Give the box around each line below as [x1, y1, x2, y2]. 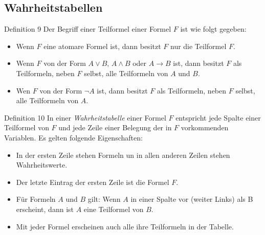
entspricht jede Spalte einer [175, 112, 261, 123]
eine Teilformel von [83, 203, 144, 214]
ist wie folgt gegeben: [180, 24, 247, 34]
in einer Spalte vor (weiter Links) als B [130, 194, 253, 204]
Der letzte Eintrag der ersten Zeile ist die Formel [16, 176, 169, 187]
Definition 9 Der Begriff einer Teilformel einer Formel [4, 24, 171, 34]
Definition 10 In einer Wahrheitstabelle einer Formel [4, 112, 166, 123]
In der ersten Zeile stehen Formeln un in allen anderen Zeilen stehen [16, 149, 230, 160]
